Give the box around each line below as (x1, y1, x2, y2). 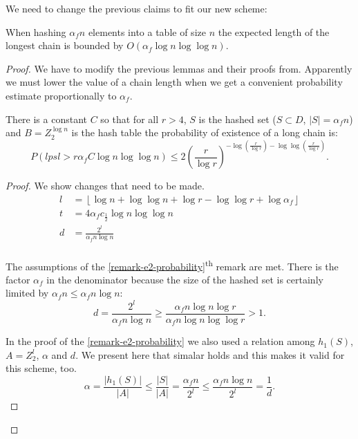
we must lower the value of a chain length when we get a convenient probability (6, 75, 343, 89)
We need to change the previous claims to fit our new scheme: (6, 1, 267, 15)
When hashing (6, 24, 66, 39)
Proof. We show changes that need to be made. (6, 178, 205, 193)
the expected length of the (218, 24, 330, 39)
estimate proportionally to (6, 88, 117, 102)
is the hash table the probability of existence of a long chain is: (71, 125, 338, 140)
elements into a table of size (88, 24, 206, 39)
